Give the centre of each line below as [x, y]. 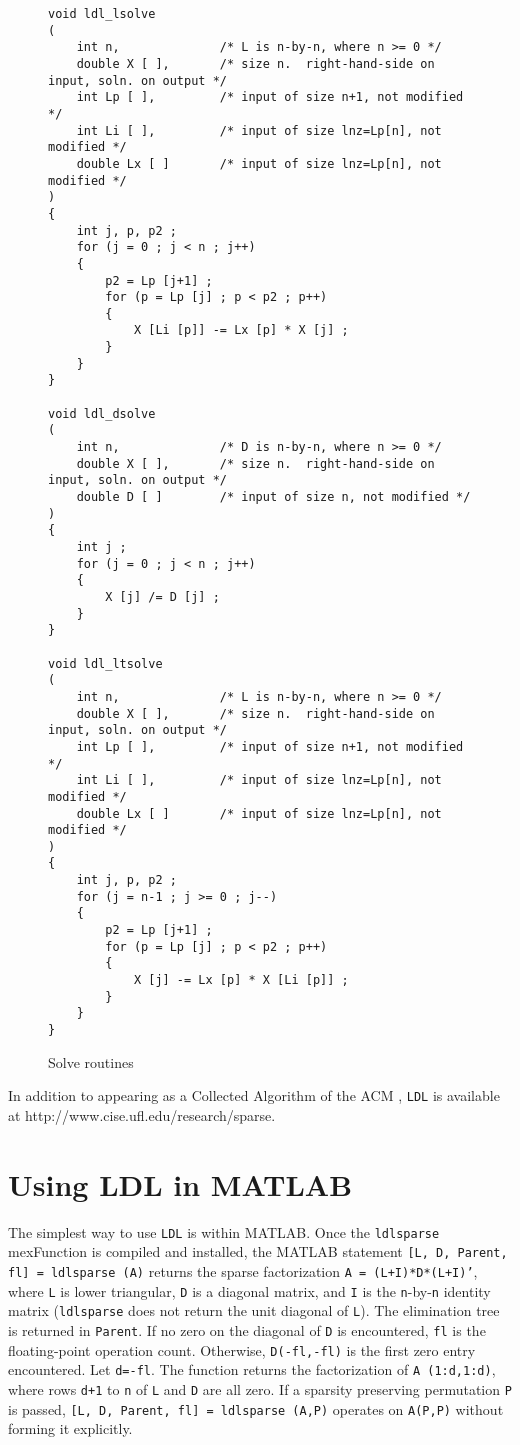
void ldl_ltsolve [105, 663]
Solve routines [91, 1061]
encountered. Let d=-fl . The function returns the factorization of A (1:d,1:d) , [252, 1369]
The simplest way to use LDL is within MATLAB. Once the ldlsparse [224, 1231]
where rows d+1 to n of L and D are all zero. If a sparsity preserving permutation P [260, 1388]
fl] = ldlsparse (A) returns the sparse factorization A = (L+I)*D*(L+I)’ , [243, 1270]
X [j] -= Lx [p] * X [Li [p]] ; [241, 980]
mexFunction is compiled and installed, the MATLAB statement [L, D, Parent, [258, 1251]
